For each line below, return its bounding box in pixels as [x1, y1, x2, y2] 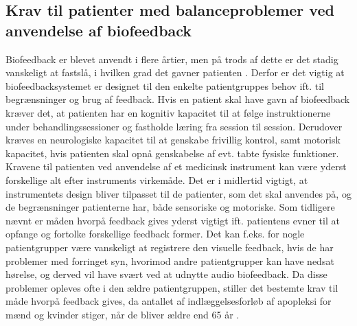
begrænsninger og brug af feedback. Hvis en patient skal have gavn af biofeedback [5, 92, 350, 106]
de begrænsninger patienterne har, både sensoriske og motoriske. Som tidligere [5, 200, 335, 214]
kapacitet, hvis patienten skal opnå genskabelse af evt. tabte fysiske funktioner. [5, 145, 339, 160]
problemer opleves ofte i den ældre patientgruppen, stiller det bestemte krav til [5, 280, 338, 294]
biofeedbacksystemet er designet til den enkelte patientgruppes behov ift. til [5, 78, 324, 93]
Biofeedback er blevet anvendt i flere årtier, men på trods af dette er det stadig [5, 51, 338, 66]
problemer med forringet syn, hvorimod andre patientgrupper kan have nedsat [5, 253, 334, 268]
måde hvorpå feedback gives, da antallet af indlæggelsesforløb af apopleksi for [5, 294, 332, 308]
